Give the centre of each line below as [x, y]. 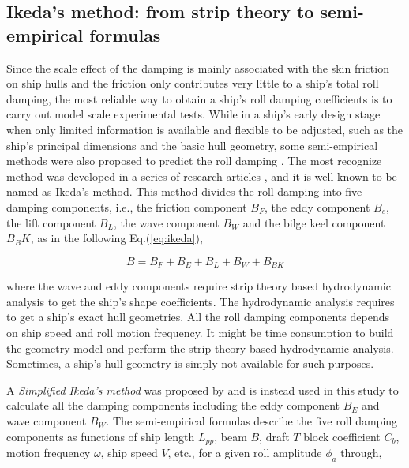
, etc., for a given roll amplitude [245, 452]
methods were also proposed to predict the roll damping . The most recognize [194, 161]
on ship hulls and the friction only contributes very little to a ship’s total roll [193, 83]
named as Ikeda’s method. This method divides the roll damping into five [184, 191]
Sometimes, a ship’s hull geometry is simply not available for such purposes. [190, 363]
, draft [274, 436]
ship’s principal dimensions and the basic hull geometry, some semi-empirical [192, 145]
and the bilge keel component [314, 222]
